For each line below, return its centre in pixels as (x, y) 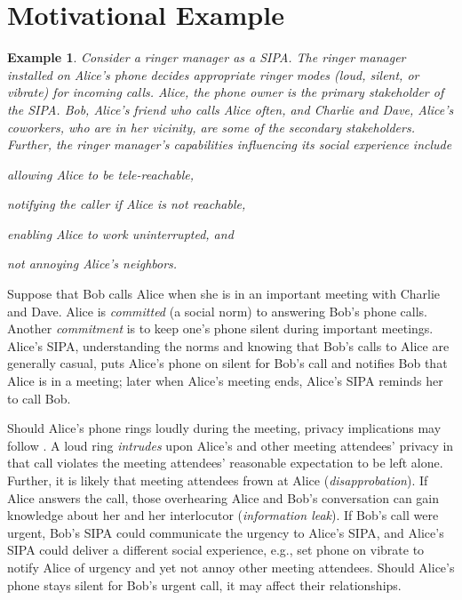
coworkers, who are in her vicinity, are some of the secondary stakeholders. (211, 127)
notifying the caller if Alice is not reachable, (127, 204)
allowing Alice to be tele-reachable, (101, 174)
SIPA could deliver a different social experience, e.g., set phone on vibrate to (216, 550)
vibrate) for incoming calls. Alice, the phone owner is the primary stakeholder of (226, 92)
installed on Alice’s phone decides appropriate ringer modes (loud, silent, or (213, 74)
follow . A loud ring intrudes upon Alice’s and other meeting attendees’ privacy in (231, 445)
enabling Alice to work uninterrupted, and (120, 233)
